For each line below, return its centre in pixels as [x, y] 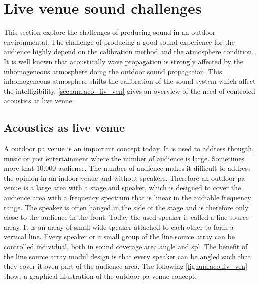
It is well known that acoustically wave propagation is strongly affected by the [124, 61]
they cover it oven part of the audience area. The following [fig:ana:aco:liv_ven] [126, 266]
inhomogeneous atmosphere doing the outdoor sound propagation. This [113, 71]
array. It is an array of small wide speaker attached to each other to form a [119, 226]
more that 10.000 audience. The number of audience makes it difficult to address [127, 168]
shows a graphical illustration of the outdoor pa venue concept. [101, 275]
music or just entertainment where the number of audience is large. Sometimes [124, 158]
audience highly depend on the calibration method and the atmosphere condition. [129, 52]
